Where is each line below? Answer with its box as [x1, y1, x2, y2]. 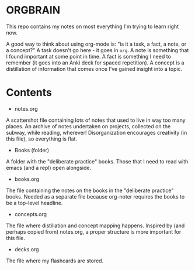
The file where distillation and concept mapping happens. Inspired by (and [6, 222, 185, 229]
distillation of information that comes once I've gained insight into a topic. [6, 65, 183, 72]
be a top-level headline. [6, 199, 63, 206]
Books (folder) [14, 146, 50, 153]
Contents [6, 86, 53, 100]
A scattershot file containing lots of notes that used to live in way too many [6, 117, 186, 124]
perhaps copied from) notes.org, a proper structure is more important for [6, 228, 182, 235]
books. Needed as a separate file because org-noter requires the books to [6, 193, 185, 200]
